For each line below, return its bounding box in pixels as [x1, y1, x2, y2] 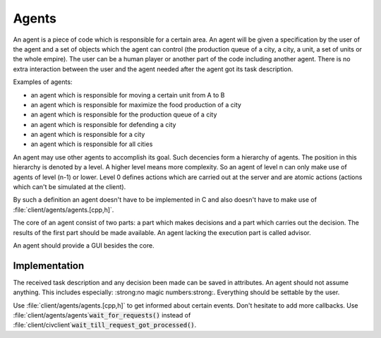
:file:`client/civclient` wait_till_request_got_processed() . [13, 321, 197, 330]
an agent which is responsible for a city [30, 131, 145, 139]
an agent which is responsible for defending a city [30, 120, 176, 128]
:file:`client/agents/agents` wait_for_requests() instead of [13, 311, 191, 320]
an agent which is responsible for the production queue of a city [30, 110, 217, 119]
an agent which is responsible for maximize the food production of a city [30, 100, 241, 109]
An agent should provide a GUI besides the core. [13, 241, 155, 250]
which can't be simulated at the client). [13, 183, 126, 191]
